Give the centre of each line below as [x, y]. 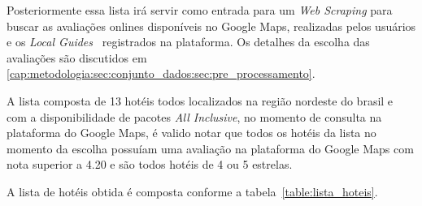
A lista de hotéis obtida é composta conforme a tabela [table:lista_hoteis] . [192, 191]
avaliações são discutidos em [77, 57]
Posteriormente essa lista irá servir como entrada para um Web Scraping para [200, 10]
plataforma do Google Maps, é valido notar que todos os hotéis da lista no [191, 133]
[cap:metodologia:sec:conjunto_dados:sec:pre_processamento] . [161, 73]
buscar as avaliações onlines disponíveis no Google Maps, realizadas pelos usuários [211, 26]
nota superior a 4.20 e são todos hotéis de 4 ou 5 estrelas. [150, 164]
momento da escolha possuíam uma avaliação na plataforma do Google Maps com [210, 148]
